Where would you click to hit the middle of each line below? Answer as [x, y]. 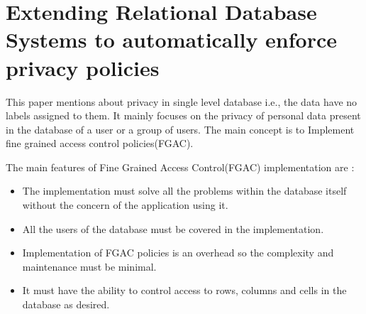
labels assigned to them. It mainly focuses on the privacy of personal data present [183, 115]
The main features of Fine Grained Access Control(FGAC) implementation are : [180, 167]
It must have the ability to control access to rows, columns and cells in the [184, 290]
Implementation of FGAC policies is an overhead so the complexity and [178, 253]
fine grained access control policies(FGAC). [100, 143]
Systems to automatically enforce [172, 39]
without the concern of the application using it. [125, 205]
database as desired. [66, 304]
